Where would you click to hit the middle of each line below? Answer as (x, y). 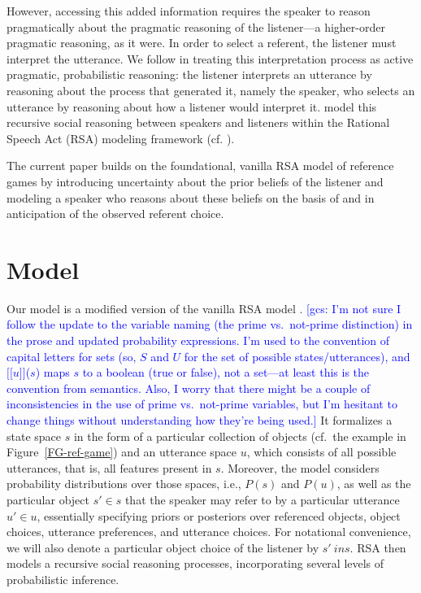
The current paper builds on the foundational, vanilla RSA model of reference (200, 166)
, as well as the (374, 484)
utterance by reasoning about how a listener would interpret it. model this (192, 106)
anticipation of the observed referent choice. (115, 214)
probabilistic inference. (63, 579)
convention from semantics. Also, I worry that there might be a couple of (189, 388)
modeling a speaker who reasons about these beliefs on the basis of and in (191, 197)
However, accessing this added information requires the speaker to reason (189, 11)
